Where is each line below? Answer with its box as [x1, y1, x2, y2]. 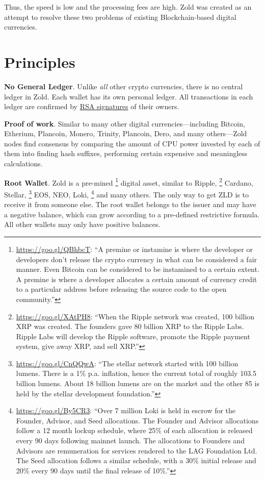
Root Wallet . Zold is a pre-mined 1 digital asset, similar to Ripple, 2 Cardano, [4, 175, 253, 188]
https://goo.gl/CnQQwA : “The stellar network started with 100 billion [16, 358, 238, 368]
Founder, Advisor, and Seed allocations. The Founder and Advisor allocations [16, 415, 259, 425]
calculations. [4, 158, 43, 169]
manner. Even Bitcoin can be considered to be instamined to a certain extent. [16, 264, 259, 274]
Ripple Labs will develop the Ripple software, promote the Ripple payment [16, 331, 250, 341]
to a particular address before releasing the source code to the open [16, 284, 227, 294]
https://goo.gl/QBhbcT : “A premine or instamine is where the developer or [16, 243, 253, 254]
